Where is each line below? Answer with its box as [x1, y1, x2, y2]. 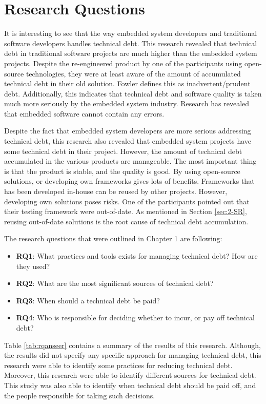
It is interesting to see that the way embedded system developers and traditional [4, 28, 257, 39]
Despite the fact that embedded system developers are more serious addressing [4, 125, 251, 136]
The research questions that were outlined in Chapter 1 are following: [4, 233, 222, 244]
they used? [16, 260, 50, 271]
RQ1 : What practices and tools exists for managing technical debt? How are [16, 251, 258, 261]
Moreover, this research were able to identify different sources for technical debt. [4, 370, 256, 380]
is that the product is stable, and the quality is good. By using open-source [4, 165, 240, 176]
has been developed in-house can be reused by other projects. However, [4, 186, 228, 197]
